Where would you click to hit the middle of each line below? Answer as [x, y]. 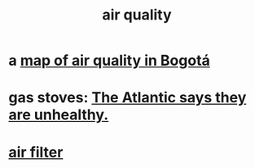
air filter [36, 152]
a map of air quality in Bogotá [109, 60]
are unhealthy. [59, 115]
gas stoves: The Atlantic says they [127, 98]
